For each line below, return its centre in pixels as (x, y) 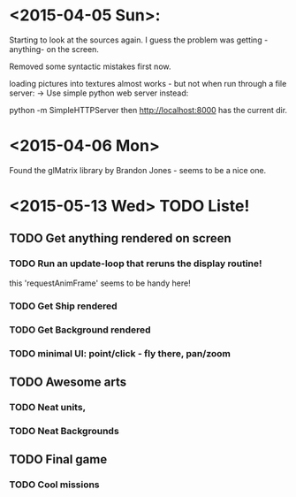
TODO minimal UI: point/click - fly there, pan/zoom (120, 353)
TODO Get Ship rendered (63, 306)
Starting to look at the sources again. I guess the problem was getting (136, 40)
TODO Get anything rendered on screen (120, 238)
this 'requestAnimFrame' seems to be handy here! (100, 283)
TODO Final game (58, 459)
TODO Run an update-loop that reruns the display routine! (136, 264)
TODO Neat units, (48, 407)
